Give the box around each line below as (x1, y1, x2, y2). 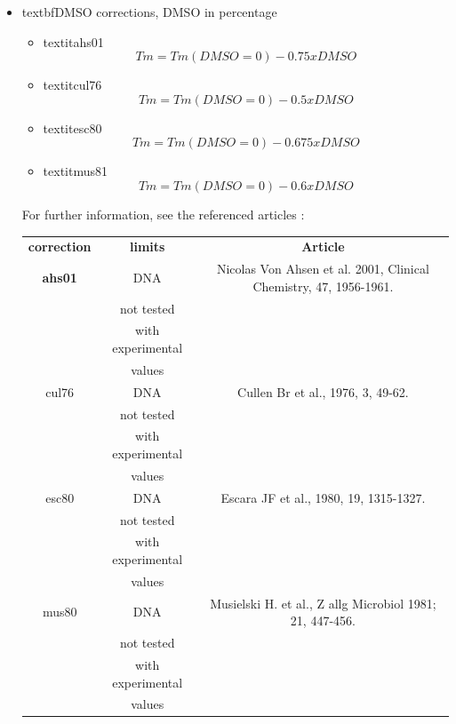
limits (129, 237, 165, 256)
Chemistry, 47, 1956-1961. (252, 276, 394, 295)
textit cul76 (43, 76, 102, 94)
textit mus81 (43, 162, 108, 180)
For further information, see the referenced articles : (21, 204, 305, 223)
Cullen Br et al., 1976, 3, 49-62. (237, 382, 409, 401)
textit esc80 (43, 118, 102, 137)
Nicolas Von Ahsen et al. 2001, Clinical (216, 259, 429, 278)
